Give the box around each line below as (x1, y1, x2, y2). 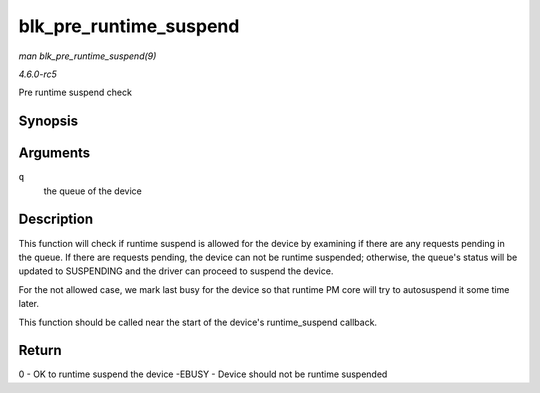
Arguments (18, 145, 91, 162)
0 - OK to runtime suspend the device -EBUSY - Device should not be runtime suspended (18, 368, 388, 380)
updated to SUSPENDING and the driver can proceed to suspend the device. (18, 265, 334, 277)
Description (18, 211, 94, 228)
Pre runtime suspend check (18, 86, 132, 99)
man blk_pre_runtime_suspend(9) (18, 50, 157, 62)
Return (18, 342, 62, 359)
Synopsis (18, 113, 79, 130)
